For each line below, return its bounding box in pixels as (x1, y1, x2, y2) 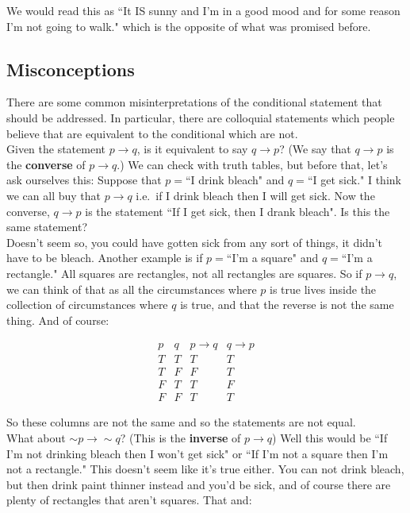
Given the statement (6, 141, 105, 157)
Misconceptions (6, 56, 135, 81)
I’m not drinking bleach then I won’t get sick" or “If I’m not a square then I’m (6, 445, 389, 461)
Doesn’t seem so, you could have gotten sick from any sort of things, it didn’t (6, 233, 382, 250)
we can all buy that (6, 187, 101, 203)
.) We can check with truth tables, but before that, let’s (117, 156, 388, 172)
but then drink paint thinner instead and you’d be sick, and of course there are (6, 476, 391, 492)
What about (6, 430, 66, 446)
